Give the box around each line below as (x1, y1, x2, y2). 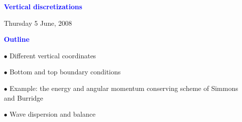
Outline (4, 34, 30, 44)
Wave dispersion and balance (9, 109, 96, 119)
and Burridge (4, 92, 43, 103)
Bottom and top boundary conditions (9, 67, 121, 77)
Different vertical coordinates (9, 50, 96, 60)
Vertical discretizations (4, 1, 83, 11)
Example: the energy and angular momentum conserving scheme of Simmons (9, 83, 238, 93)
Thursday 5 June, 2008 (4, 17, 72, 28)
